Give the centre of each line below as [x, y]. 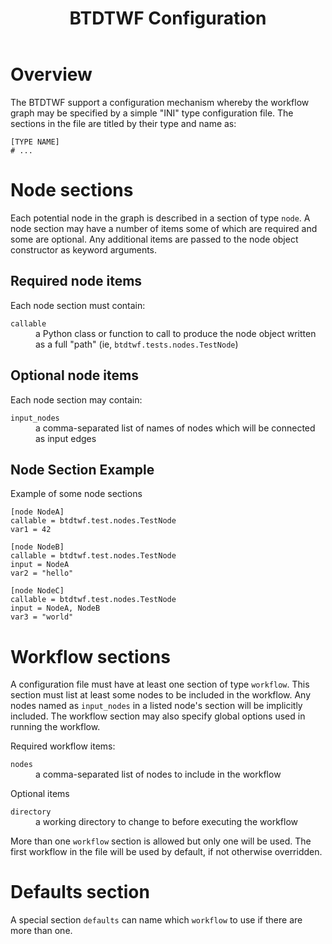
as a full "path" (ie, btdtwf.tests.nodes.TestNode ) [137, 344]
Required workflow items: [63, 746]
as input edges [66, 438]
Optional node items [74, 375]
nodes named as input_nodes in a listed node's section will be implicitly [156, 706]
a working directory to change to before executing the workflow [167, 822]
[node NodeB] [37, 547]
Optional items [40, 794]
